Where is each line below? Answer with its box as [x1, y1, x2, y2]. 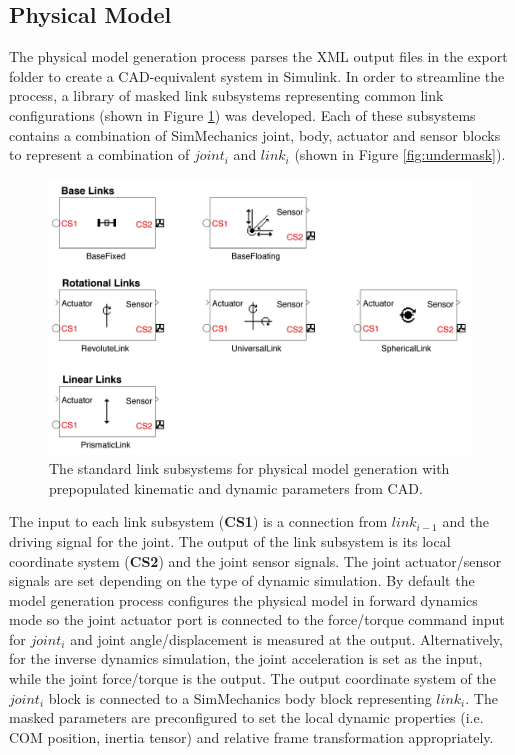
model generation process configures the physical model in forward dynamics [9, 589, 478, 610]
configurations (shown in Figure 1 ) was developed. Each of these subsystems [9, 104, 476, 125]
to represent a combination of [9, 144, 190, 165]
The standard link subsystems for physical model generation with [49, 458, 450, 479]
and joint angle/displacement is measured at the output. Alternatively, [70, 628, 503, 649]
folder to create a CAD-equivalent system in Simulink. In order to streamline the [9, 65, 505, 86]
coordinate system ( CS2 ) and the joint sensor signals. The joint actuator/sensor [9, 550, 502, 571]
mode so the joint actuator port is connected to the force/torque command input [9, 609, 505, 630]
